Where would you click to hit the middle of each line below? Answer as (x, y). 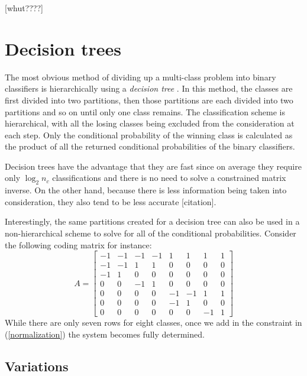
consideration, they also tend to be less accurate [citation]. (111, 201)
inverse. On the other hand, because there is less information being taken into (146, 190)
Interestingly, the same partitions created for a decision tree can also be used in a (152, 221)
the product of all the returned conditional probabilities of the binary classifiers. (150, 146)
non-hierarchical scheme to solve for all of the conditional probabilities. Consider (151, 233)
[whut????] (24, 8)
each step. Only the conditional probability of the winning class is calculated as (149, 134)
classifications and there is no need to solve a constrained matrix (169, 178)
